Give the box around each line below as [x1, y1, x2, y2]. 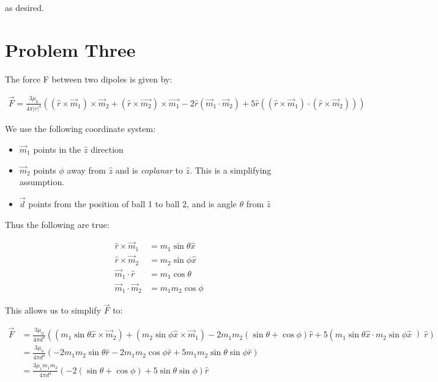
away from [67, 163, 106, 176]
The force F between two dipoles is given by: [5, 72, 173, 85]
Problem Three [5, 37, 136, 62]
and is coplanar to [115, 163, 183, 176]
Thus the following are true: [5, 218, 109, 230]
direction [91, 143, 124, 156]
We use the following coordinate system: [5, 122, 156, 135]
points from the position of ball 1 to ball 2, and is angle [28, 197, 237, 210]
